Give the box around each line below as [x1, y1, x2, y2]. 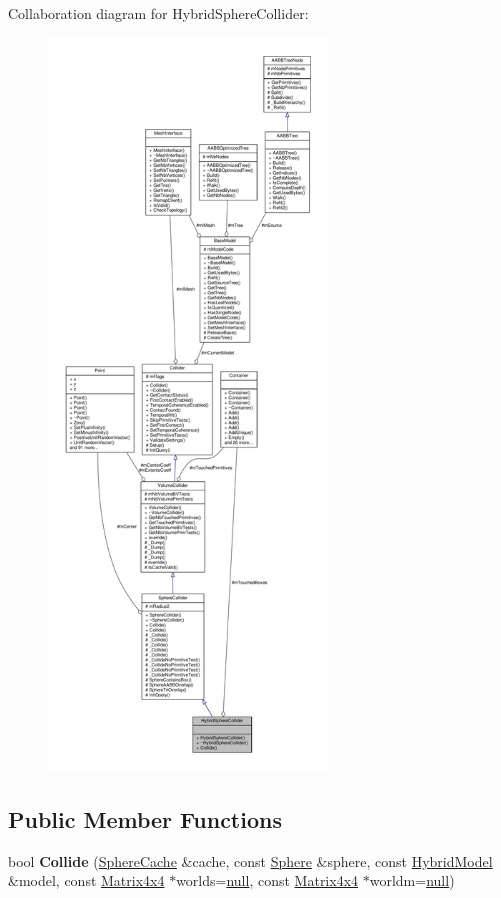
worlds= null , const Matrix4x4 [176, 870, 359, 891]
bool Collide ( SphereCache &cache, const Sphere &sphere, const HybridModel [8, 850, 493, 871]
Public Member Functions [8, 803, 282, 834]
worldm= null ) [369, 870, 455, 891]
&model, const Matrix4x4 [8, 870, 165, 891]
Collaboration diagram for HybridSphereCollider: [8, 3, 309, 23]
